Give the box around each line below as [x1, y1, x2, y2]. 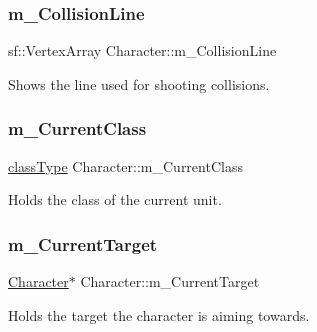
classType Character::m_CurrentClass [8, 155, 243, 176]
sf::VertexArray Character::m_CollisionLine [8, 40, 277, 61]
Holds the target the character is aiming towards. [8, 304, 310, 325]
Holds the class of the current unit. [8, 189, 222, 210]
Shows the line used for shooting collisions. [8, 73, 270, 94]
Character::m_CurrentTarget [80, 271, 260, 292]
